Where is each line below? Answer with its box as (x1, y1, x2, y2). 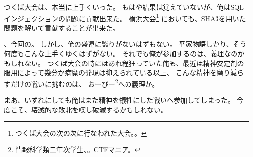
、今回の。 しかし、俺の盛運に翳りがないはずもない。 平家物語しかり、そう (4, 39, 247, 49)
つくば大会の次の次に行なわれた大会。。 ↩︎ (15, 128, 147, 138)
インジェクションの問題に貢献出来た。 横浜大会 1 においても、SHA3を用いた (4, 12, 246, 23)
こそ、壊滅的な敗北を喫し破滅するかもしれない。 (10, 104, 167, 114)
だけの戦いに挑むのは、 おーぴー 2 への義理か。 (10, 77, 159, 89)
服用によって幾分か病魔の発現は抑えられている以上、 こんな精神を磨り (4, 67, 231, 78)
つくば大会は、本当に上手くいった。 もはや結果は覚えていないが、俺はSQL (4, 2, 244, 12)
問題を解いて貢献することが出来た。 (4, 22, 120, 32)
